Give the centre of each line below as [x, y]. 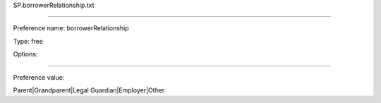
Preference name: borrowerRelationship [71, 28]
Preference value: [39, 77]
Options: [25, 54]
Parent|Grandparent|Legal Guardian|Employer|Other [89, 90]
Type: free [28, 41]
